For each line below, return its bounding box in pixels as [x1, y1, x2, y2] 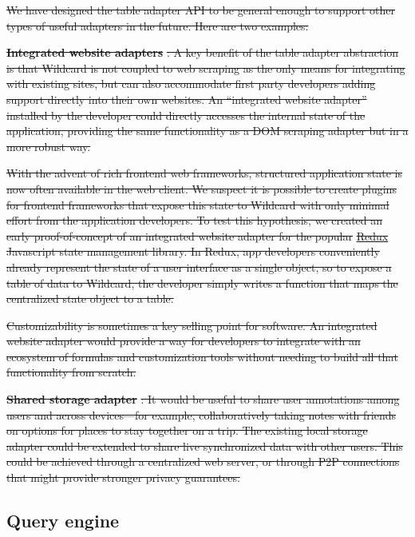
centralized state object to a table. [6, 290, 174, 307]
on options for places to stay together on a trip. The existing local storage [6, 422, 368, 439]
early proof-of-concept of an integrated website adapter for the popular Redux [6, 227, 389, 244]
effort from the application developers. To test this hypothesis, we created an [6, 212, 383, 229]
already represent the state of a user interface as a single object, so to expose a [6, 258, 392, 275]
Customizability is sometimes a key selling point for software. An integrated [6, 316, 377, 333]
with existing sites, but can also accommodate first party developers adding [6, 75, 376, 92]
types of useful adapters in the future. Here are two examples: [6, 17, 309, 34]
